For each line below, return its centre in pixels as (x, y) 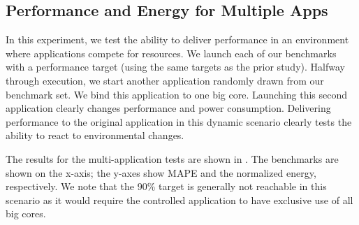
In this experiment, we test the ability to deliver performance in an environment (177, 39)
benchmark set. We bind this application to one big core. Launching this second (177, 94)
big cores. (26, 213)
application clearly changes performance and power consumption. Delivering (168, 108)
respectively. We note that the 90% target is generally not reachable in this (166, 186)
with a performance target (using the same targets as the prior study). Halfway (175, 67)
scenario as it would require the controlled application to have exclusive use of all (179, 199)
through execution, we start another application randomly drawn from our (165, 80)
